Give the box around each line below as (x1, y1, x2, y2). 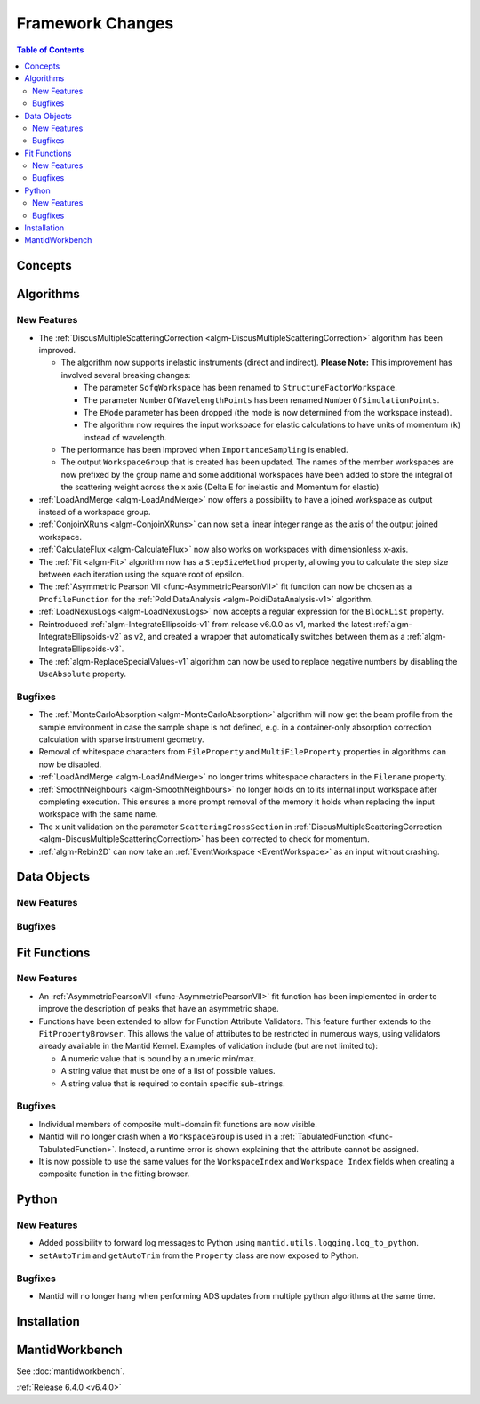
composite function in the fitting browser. (38, 1168, 190, 1179)
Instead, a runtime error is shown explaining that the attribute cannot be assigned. (118, 1143, 420, 1154)
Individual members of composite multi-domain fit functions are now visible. (38, 1118, 317, 1129)
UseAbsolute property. (38, 668, 127, 680)
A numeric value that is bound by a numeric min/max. (60, 1053, 257, 1063)
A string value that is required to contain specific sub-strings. (60, 1077, 285, 1089)
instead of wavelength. (83, 432, 167, 442)
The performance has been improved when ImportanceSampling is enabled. (60, 445, 348, 456)
